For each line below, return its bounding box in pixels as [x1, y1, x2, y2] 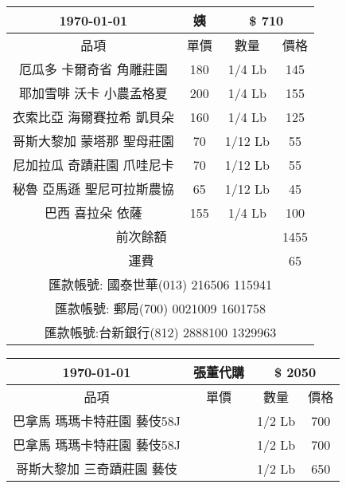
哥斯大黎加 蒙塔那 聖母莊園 [13, 132, 174, 150]
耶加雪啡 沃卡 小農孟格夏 [19, 84, 168, 102]
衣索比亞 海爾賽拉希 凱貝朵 [13, 108, 174, 126]
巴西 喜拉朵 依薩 [45, 203, 142, 222]
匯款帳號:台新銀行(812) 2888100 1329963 [44, 323, 277, 341]
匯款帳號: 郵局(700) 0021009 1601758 [55, 299, 266, 317]
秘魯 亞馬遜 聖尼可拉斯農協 [13, 179, 174, 198]
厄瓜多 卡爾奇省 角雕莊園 [19, 60, 168, 78]
